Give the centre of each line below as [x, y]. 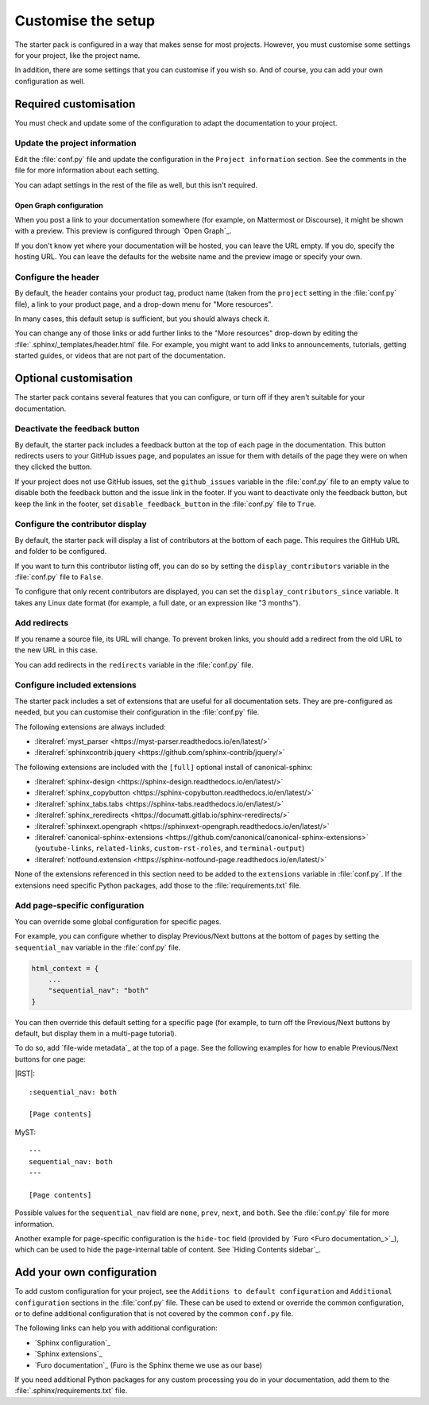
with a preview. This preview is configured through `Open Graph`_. [123, 231]
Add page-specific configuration [79, 906]
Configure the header [57, 277]
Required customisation [75, 104]
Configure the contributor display [81, 524]
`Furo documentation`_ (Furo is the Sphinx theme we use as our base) [148, 1365]
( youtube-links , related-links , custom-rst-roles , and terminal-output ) [170, 848]
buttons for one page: [50, 1059]
